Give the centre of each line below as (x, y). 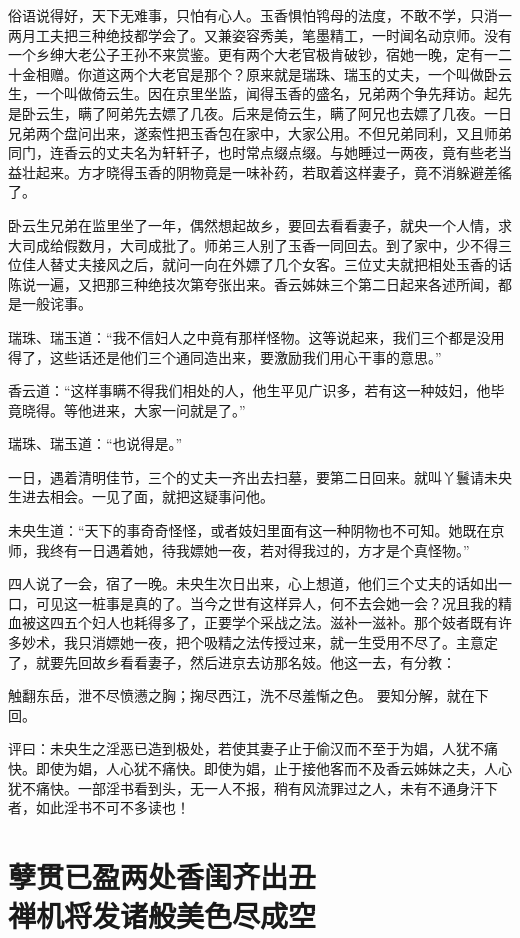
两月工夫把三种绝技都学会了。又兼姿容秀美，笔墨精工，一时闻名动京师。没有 (260, 34)
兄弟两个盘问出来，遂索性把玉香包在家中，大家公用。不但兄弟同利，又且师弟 (260, 132)
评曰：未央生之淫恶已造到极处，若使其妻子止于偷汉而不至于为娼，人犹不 (246, 748)
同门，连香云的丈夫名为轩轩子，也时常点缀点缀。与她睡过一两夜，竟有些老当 (260, 152)
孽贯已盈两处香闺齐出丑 (162, 875)
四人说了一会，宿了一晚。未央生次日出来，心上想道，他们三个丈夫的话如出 (253, 583)
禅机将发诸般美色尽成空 (162, 915)
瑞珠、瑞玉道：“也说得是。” (95, 443)
